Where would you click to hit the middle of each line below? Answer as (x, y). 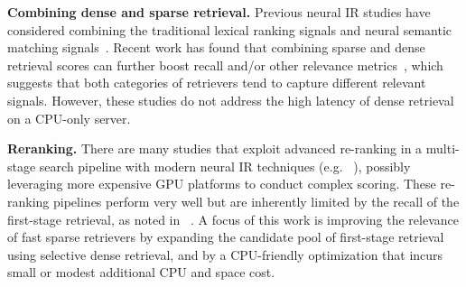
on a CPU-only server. (69, 118)
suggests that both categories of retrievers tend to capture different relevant (217, 83)
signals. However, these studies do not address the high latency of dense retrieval (231, 100)
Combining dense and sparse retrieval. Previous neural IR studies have (219, 12)
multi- (443, 148)
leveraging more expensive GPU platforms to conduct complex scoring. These (222, 184)
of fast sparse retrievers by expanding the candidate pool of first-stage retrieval (226, 237)
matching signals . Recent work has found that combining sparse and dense (216, 47)
